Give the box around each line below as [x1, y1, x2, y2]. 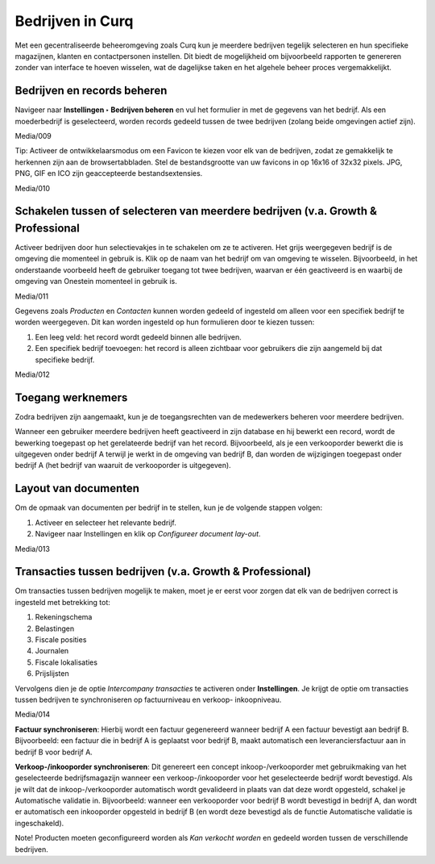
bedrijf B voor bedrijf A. [14, 747, 93, 757]
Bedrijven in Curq [14, 12, 134, 30]
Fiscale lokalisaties [35, 657, 98, 667]
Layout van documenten [14, 482, 140, 495]
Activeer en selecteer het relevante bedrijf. [35, 517, 177, 528]
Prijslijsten [35, 669, 69, 678]
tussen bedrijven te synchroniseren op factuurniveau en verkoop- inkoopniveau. [14, 695, 282, 704]
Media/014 [14, 710, 51, 720]
